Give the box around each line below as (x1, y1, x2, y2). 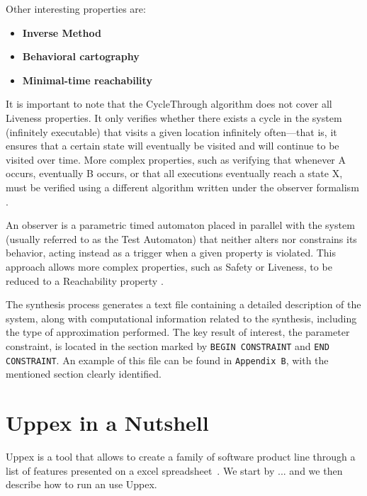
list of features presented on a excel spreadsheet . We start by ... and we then (6, 463, 343, 478)
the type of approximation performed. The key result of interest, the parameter (6, 325, 350, 339)
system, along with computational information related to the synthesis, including (6, 310, 357, 325)
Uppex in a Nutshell (6, 407, 209, 436)
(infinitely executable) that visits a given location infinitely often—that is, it (6, 124, 337, 139)
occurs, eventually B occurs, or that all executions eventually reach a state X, (6, 166, 343, 181)
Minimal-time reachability (22, 72, 152, 87)
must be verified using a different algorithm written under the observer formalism (6, 179, 359, 194)
